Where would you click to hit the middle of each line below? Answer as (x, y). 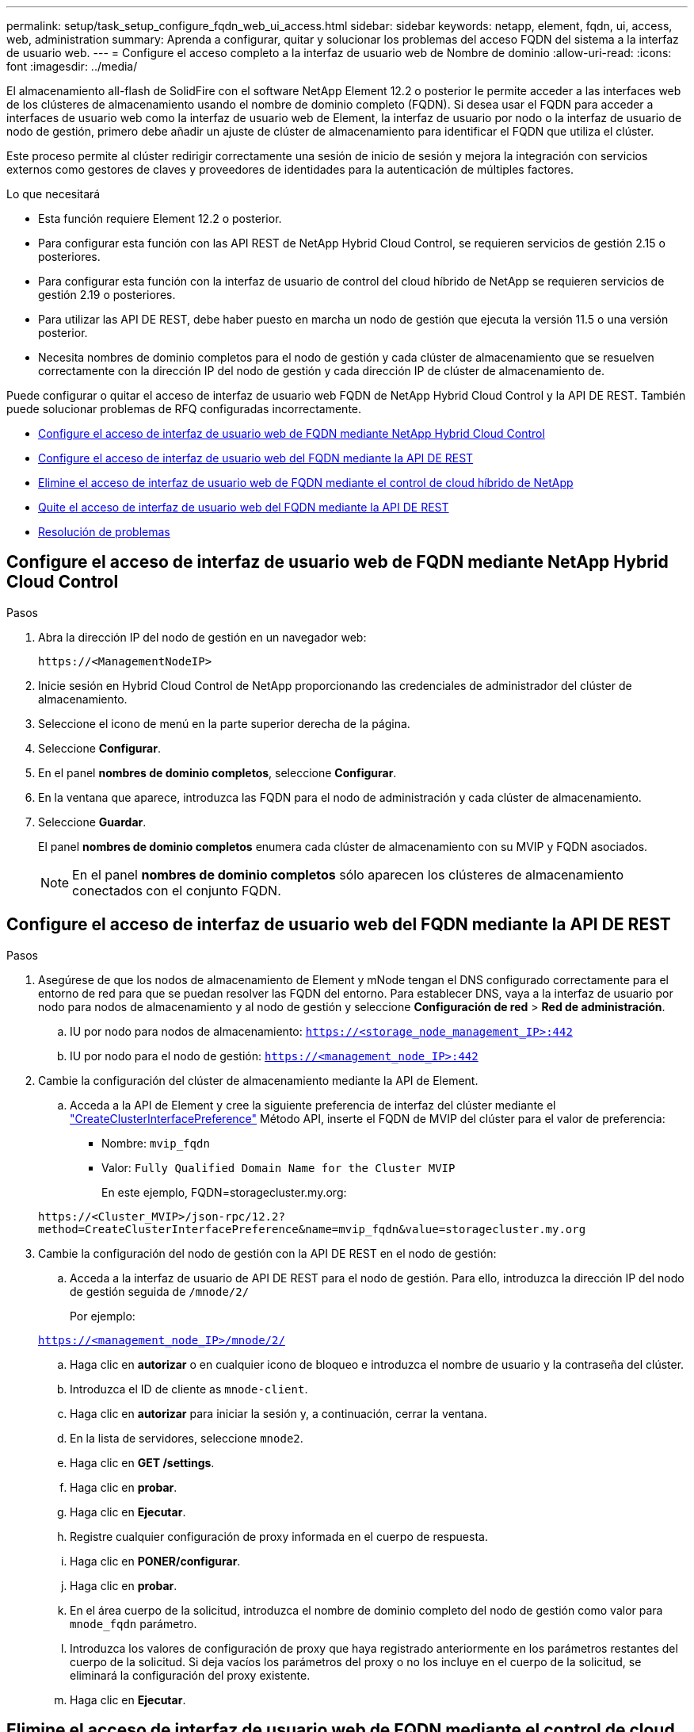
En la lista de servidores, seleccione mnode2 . (187, 1438)
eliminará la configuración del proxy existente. (190, 1675)
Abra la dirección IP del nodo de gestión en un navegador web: (202, 637)
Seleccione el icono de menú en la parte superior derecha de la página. (224, 723)
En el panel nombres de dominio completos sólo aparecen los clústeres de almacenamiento (348, 874)
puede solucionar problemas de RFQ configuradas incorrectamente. (184, 409)
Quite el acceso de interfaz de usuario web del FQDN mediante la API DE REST (244, 507)
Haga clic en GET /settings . (142, 1462)
